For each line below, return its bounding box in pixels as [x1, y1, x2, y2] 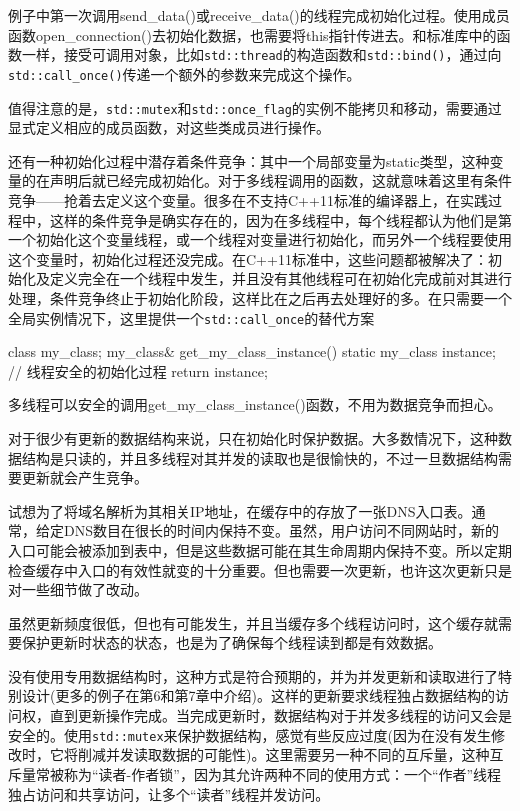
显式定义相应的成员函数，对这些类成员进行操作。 [8, 117, 330, 138]
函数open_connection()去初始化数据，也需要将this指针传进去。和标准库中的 [8, 24, 497, 45]
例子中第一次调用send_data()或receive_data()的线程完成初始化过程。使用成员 [8, 5, 510, 25]
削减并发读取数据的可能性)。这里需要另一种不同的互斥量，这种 [77, 744, 490, 765]
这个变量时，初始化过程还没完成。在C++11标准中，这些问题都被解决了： [8, 248, 488, 269]
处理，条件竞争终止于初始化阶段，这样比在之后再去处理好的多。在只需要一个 [8, 287, 512, 308]
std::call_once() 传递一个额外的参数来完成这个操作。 [8, 63, 361, 84]
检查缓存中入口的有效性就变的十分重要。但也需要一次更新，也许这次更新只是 [8, 559, 512, 580]
